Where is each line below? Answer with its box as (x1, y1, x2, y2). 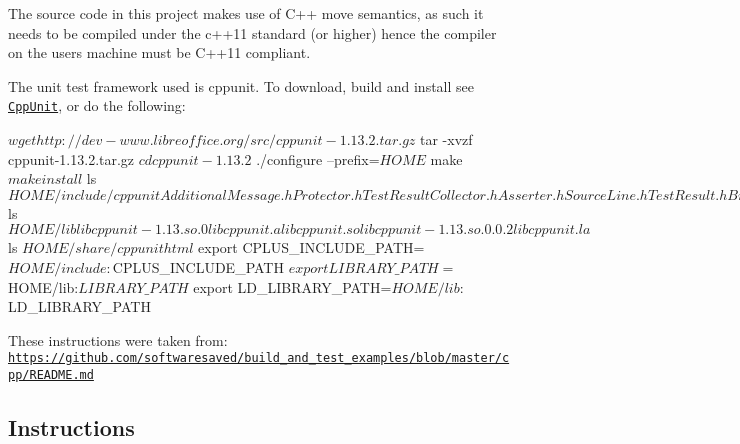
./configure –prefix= (256, 148, 380, 169)
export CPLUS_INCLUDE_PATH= (198, 237, 425, 258)
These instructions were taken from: (8, 329, 228, 350)
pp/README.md (8, 368, 94, 383)
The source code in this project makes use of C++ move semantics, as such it (8, 3, 484, 23)
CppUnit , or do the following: (8, 95, 186, 116)
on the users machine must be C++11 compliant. (8, 42, 311, 63)
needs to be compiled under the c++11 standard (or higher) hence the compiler (8, 22, 497, 43)
